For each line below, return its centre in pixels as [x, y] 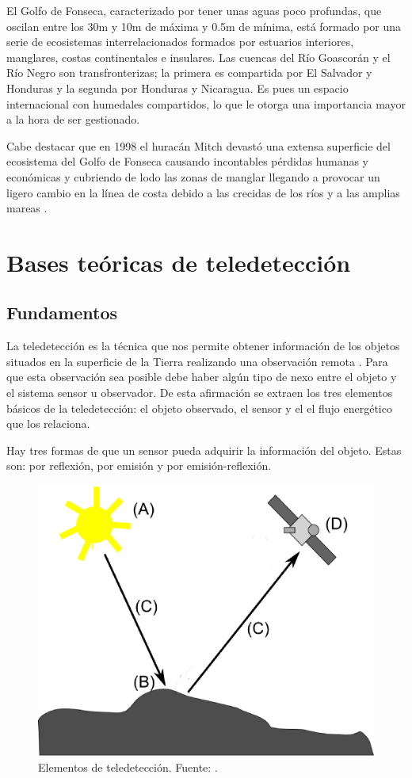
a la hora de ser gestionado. [73, 119]
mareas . [27, 208]
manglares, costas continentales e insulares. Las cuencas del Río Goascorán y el [198, 57]
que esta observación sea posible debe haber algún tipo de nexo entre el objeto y [202, 377]
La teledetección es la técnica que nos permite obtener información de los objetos [203, 346]
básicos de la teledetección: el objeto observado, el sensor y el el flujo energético [199, 408]
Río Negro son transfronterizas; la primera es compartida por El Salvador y [189, 72]
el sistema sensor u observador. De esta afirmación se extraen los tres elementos [200, 393]
